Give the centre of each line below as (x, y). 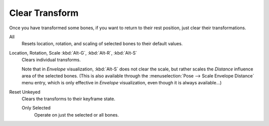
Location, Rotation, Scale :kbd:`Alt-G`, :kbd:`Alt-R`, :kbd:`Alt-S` (73, 53)
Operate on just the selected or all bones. (76, 115)
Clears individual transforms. (51, 60)
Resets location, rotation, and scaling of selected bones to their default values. (102, 44)
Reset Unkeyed (25, 92)
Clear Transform (44, 13)
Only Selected (36, 108)
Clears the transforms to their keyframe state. (68, 99)
